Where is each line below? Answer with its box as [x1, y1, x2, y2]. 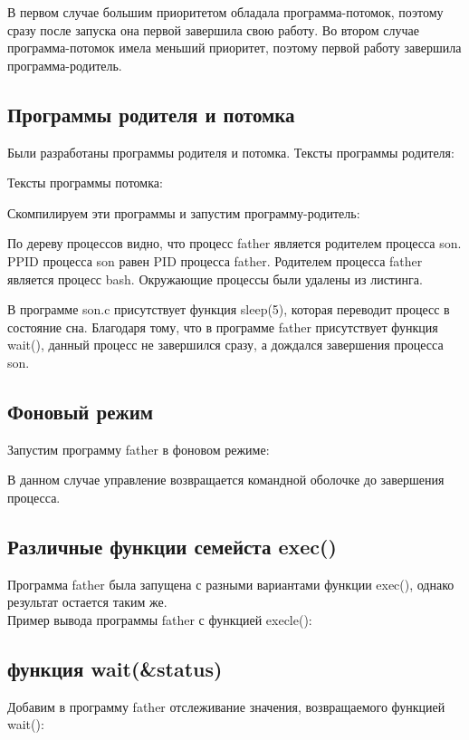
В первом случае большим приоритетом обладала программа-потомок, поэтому [7, 3, 444, 21]
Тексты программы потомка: [7, 173, 163, 192]
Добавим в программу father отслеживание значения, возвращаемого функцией [7, 697, 445, 716]
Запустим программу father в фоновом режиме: [7, 439, 270, 458]
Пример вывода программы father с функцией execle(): [7, 610, 312, 629]
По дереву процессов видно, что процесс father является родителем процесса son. [7, 234, 462, 253]
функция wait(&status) [7, 654, 223, 682]
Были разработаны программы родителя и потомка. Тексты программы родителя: [7, 142, 455, 161]
